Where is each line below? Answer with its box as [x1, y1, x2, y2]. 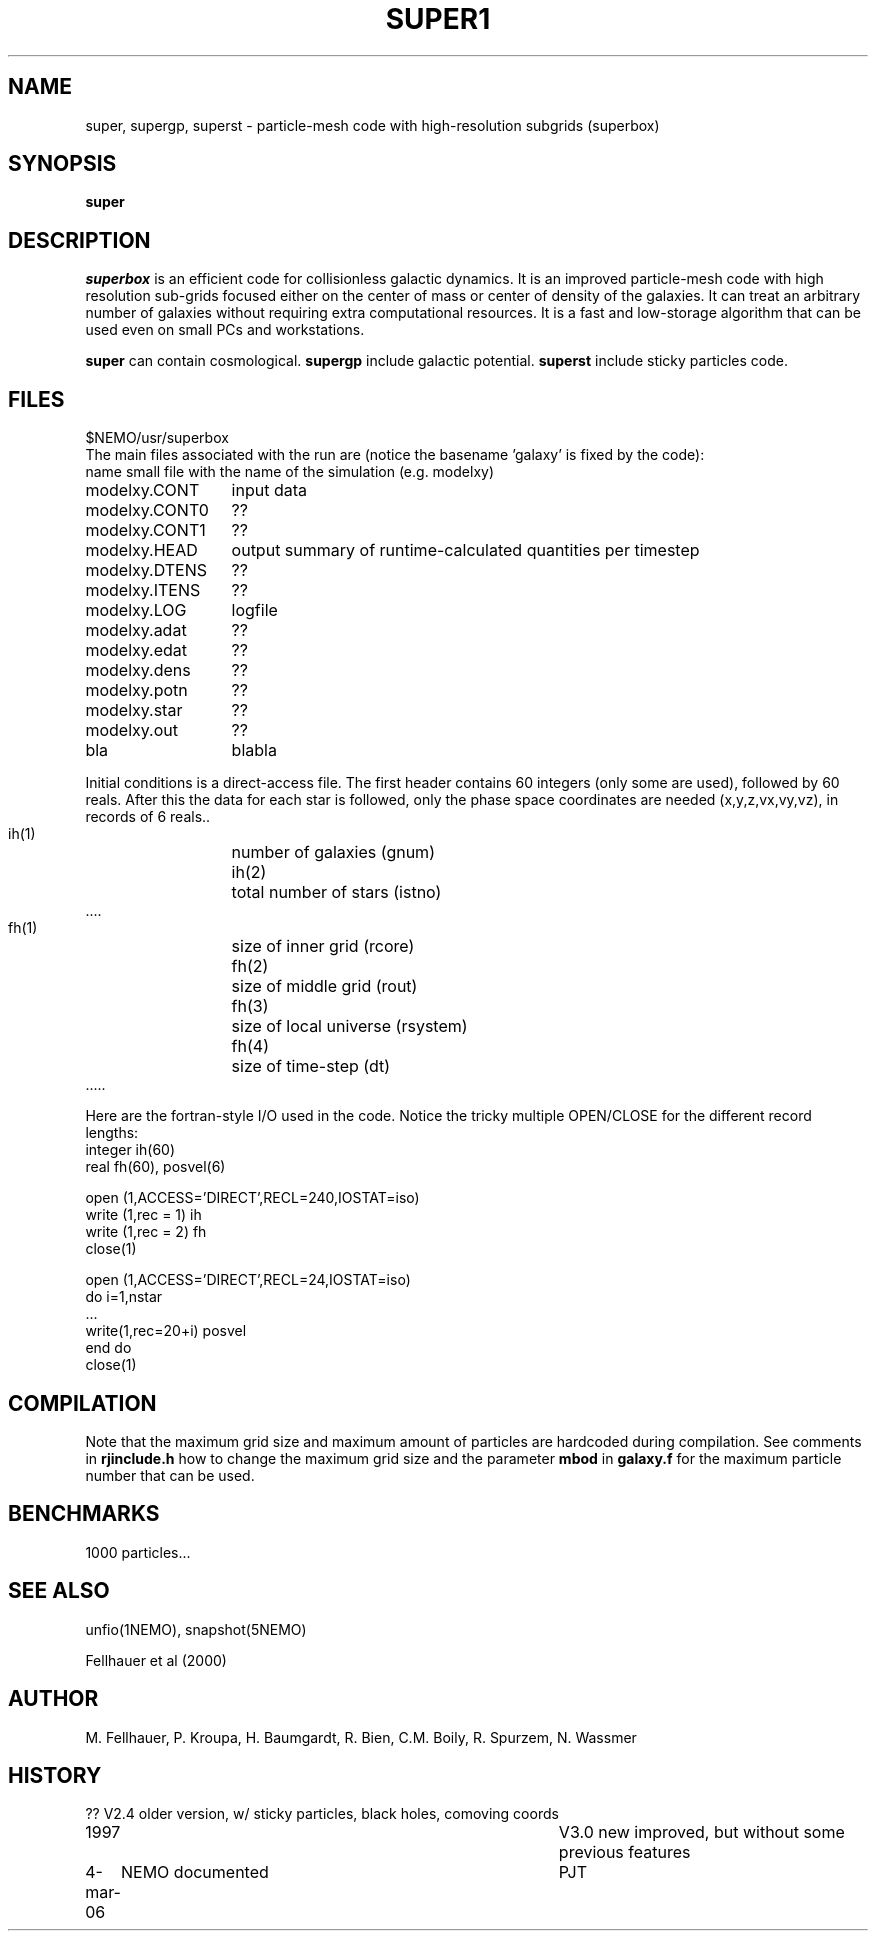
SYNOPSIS [8, 151, 117, 177]
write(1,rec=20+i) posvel [85, 1322, 247, 1340]
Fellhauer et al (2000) [85, 1651, 227, 1669]
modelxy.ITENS [85, 580, 201, 601]
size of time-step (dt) [231, 1056, 391, 1077]
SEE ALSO [8, 1578, 110, 1604]
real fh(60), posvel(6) [85, 1158, 226, 1176]
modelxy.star [85, 700, 183, 721]
